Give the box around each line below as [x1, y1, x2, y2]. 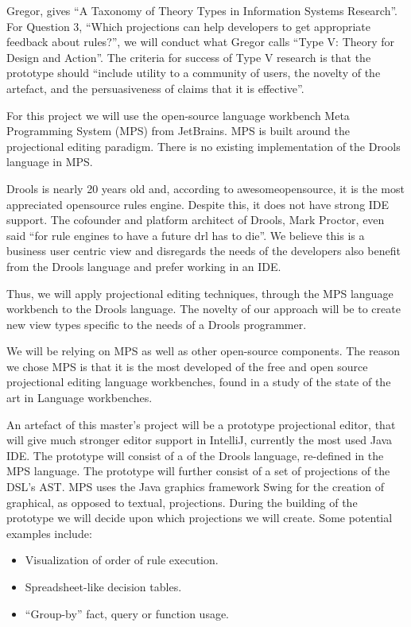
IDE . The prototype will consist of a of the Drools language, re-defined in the [6, 447, 384, 463]
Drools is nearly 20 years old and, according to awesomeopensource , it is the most [6, 180, 405, 196]
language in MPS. [6, 153, 93, 170]
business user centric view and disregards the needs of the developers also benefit [6, 242, 401, 259]
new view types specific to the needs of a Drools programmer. [6, 315, 307, 332]
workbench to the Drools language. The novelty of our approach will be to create [6, 300, 401, 317]
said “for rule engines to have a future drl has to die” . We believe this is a [6, 226, 365, 243]
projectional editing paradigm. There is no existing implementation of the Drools [6, 137, 401, 154]
